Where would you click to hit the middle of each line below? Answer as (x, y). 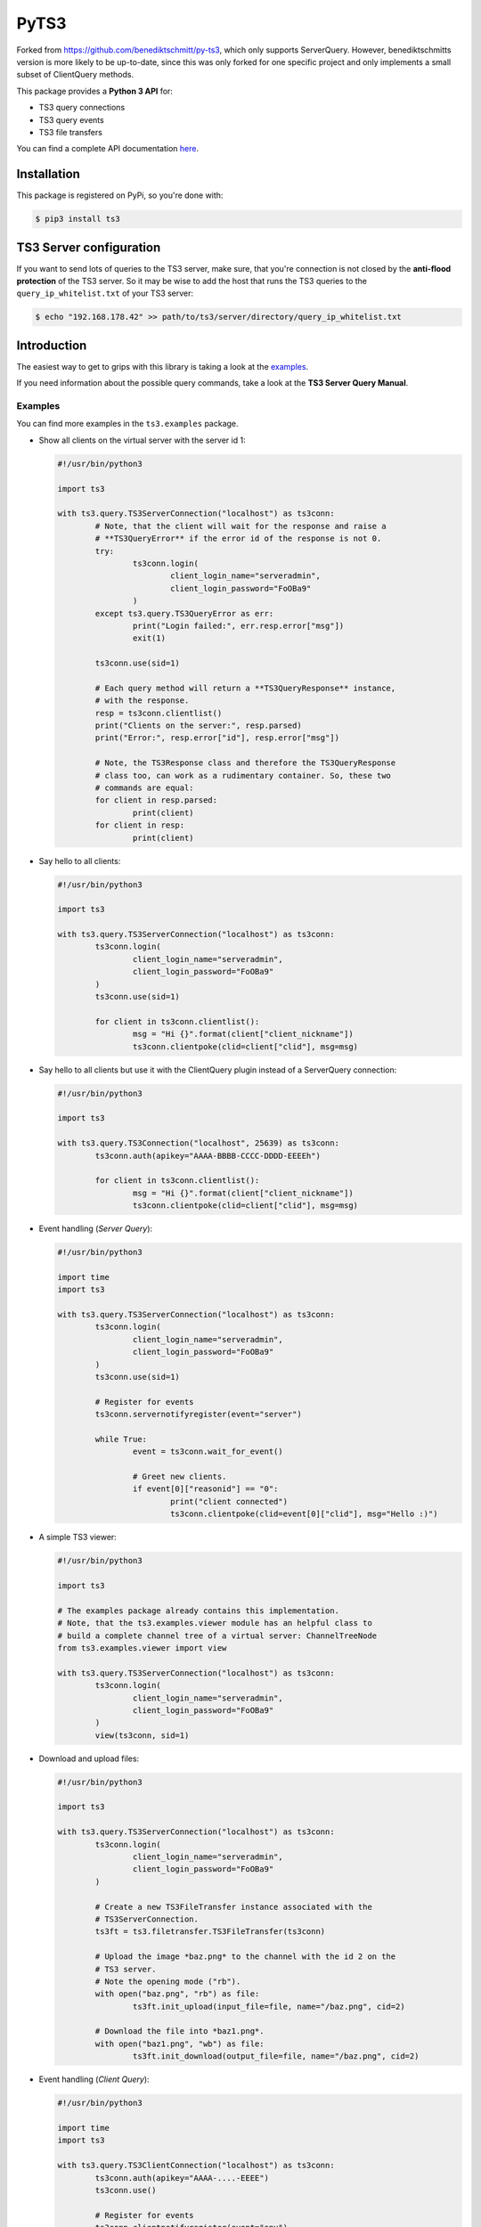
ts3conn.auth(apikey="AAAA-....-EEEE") (182, 2178)
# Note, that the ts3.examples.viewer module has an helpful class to (215, 1623)
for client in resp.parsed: (156, 800)
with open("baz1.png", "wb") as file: (179, 2043)
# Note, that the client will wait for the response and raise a (240, 526)
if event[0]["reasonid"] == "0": (205, 1489)
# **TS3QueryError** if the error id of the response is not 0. (238, 538)
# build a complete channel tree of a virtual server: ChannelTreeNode (217, 1636)
